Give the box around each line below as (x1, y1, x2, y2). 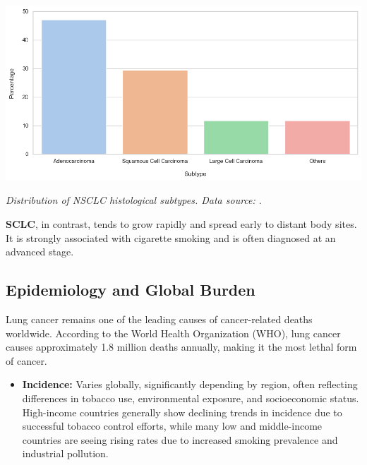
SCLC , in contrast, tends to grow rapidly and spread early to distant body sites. (6, 217, 357, 231)
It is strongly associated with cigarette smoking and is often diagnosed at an (6, 230, 336, 245)
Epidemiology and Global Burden (6, 279, 255, 301)
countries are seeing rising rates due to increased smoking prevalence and (22, 432, 338, 447)
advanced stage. (6, 244, 74, 259)
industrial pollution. (22, 446, 109, 461)
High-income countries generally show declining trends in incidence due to (22, 404, 342, 419)
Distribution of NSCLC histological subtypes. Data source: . (6, 193, 262, 207)
